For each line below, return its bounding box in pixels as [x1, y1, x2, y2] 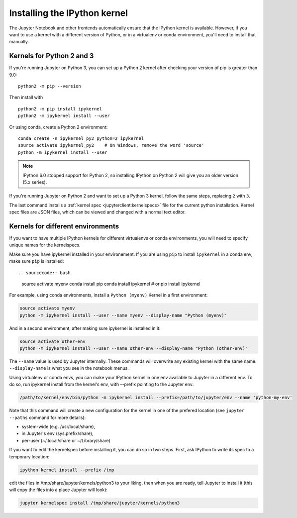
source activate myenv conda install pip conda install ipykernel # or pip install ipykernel [21, 281, 201, 287]
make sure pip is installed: [9, 258, 64, 264]
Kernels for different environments [9, 222, 119, 230]
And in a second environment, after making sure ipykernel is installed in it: [9, 325, 161, 331]
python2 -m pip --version [18, 84, 82, 89]
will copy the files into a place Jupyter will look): [9, 487, 108, 493]
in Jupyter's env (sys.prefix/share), [21, 430, 94, 436]
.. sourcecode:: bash [18, 270, 71, 276]
